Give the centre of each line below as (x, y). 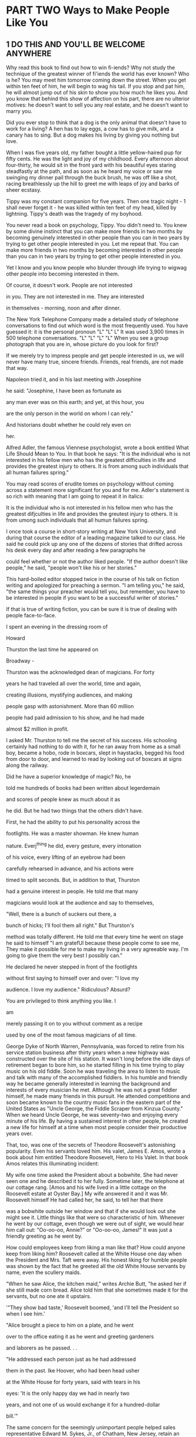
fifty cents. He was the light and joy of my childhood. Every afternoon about (97, 159)
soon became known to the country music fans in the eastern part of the (93, 1102)
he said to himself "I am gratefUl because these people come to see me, (93, 943)
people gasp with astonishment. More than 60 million (70, 706)
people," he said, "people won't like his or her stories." (71, 568)
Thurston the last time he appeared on (52, 649)
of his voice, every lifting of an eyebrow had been (66, 857)
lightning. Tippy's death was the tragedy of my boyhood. (75, 214)
